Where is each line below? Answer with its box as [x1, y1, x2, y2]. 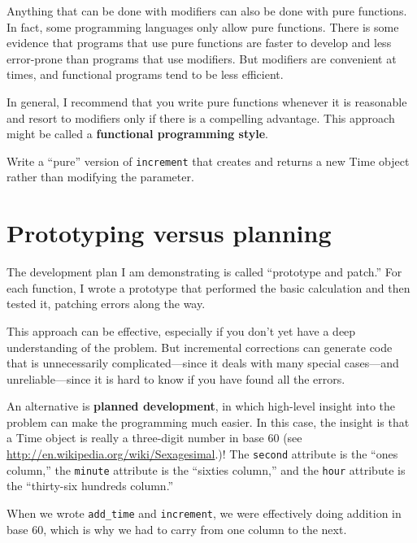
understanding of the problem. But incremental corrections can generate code [7, 338, 393, 355]
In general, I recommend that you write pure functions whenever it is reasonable [7, 93, 407, 110]
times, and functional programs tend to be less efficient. [7, 66, 284, 83]
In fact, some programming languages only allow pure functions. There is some [7, 18, 399, 35]
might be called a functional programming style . [7, 125, 268, 142]
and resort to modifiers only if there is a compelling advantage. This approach [7, 109, 395, 126]
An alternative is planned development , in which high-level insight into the [7, 397, 396, 415]
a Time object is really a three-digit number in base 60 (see [7, 429, 302, 446]
